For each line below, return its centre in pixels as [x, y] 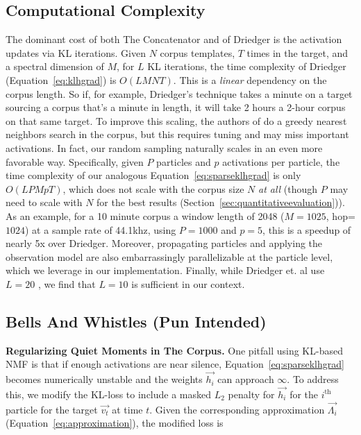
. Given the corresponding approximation [237, 409]
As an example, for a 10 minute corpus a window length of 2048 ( [145, 215]
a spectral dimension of [55, 66]
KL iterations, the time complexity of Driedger [247, 66]
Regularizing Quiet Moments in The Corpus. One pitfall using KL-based [174, 350]
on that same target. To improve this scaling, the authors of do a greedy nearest [176, 120]
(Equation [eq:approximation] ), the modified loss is [115, 423]
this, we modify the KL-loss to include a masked [109, 394]
